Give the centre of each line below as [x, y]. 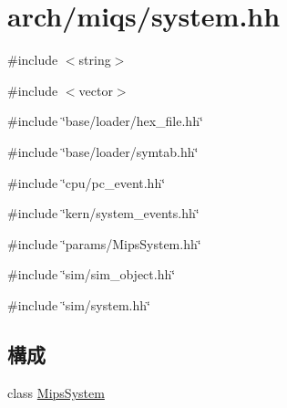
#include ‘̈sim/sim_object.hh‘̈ [92, 274]
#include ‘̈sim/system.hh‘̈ [79, 304]
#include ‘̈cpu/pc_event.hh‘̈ [87, 182]
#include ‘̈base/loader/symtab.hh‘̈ [103, 151]
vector [96, 90]
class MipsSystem [56, 392]
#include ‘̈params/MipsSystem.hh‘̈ [104, 243]
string [95, 60]
